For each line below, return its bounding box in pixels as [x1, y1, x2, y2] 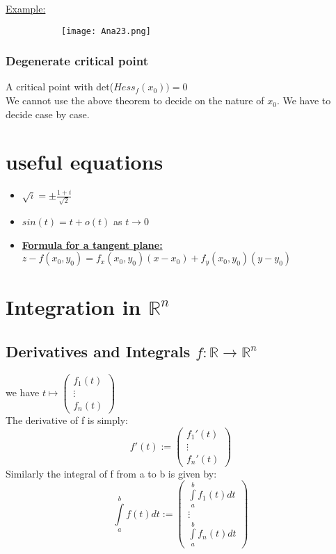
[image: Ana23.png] [61, 26, 151, 36]
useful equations [6, 147, 163, 176]
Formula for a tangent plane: [22, 237, 163, 252]
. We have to [276, 93, 331, 108]
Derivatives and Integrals [6, 341, 191, 362]
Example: [6, 1, 46, 15]
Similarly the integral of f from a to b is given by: [6, 466, 217, 480]
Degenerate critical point [6, 52, 148, 70]
